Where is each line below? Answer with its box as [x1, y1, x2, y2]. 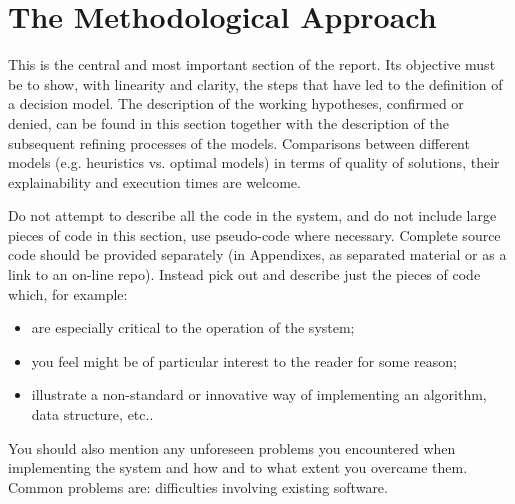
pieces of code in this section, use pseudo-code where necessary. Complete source [8, 224, 501, 245]
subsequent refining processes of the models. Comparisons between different [8, 132, 470, 153]
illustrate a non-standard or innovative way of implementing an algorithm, [31, 384, 487, 405]
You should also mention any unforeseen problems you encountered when [8, 437, 456, 458]
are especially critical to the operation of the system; [31, 317, 355, 338]
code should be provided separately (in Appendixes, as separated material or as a [8, 244, 507, 265]
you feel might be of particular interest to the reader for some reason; [31, 350, 457, 371]
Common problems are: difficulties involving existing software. [8, 476, 388, 497]
